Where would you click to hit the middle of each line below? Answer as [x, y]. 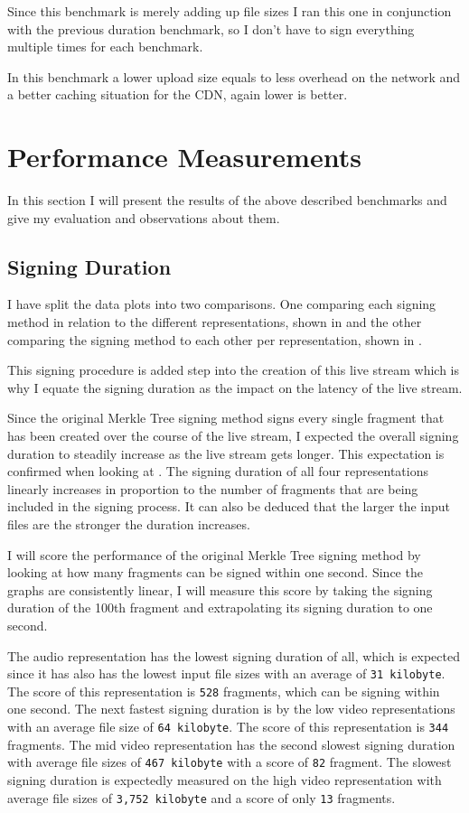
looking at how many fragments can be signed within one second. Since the [215, 572]
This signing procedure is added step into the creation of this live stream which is [234, 370]
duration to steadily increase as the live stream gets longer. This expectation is [226, 453]
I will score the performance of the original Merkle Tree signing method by [214, 554]
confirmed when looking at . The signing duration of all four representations [218, 471]
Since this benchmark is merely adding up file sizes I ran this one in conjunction [230, 11]
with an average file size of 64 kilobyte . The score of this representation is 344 [228, 727]
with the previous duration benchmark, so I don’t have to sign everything [211, 28]
